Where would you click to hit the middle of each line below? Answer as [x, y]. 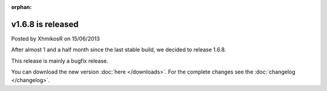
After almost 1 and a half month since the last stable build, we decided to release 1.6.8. [119, 50]
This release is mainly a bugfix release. [60, 61]
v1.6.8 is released [45, 24]
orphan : [21, 7]
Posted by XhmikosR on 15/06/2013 [55, 39]
